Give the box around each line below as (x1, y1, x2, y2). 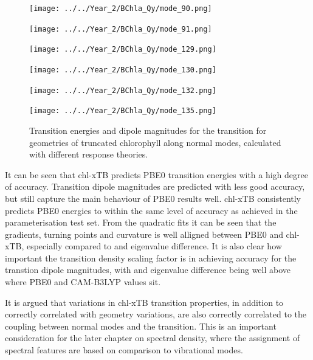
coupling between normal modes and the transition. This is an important (5, 319, 277, 332)
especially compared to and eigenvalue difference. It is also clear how (26, 240, 282, 252)
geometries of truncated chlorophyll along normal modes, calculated (29, 136, 281, 148)
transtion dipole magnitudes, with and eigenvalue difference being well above (5, 263, 291, 276)
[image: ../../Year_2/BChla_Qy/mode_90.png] (29, 4, 212, 13)
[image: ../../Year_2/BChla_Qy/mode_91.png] (29, 24, 212, 33)
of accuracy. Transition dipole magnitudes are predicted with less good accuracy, (5, 180, 305, 193)
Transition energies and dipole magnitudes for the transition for (29, 123, 267, 136)
